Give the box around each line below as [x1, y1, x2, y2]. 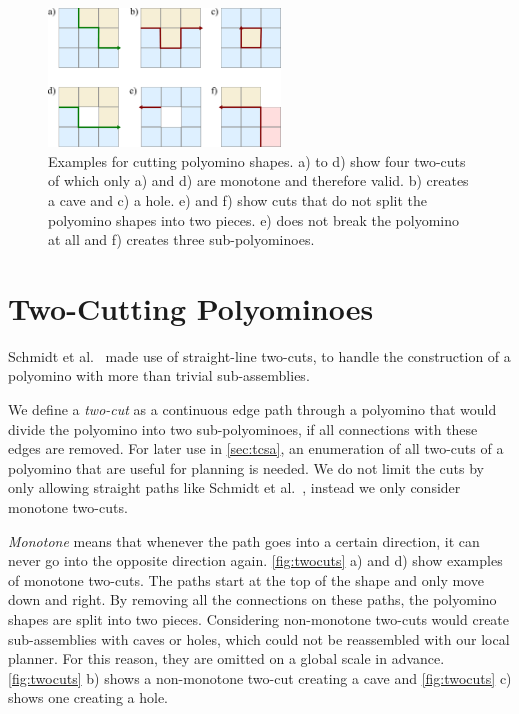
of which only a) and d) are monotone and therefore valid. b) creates [48, 170, 469, 191]
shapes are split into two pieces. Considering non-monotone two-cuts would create [8, 608, 510, 629]
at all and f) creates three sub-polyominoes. [48, 229, 315, 250]
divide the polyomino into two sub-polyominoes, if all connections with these [8, 418, 478, 439]
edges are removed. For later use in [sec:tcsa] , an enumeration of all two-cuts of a [8, 438, 504, 459]
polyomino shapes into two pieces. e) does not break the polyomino [48, 209, 459, 230]
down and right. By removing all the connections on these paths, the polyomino [8, 589, 497, 610]
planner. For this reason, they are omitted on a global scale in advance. [8, 648, 445, 669]
